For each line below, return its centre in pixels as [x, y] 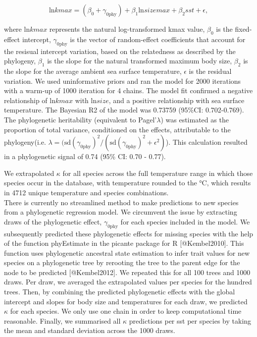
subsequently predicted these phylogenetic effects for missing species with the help [129, 233]
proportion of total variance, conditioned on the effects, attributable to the [117, 129]
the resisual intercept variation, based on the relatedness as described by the [120, 51]
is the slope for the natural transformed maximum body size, [140, 61]
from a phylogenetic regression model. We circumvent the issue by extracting [121, 212]
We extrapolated [29, 173]
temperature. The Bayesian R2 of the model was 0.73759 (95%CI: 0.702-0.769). [124, 110]
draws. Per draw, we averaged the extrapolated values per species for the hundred [128, 282]
